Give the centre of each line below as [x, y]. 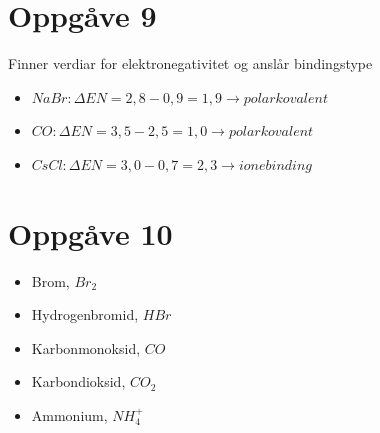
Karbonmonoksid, [86, 347]
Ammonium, [69, 415]
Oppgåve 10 [90, 232]
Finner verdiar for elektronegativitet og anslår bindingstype [190, 63]
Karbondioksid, [78, 381]
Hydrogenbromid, [85, 314]
